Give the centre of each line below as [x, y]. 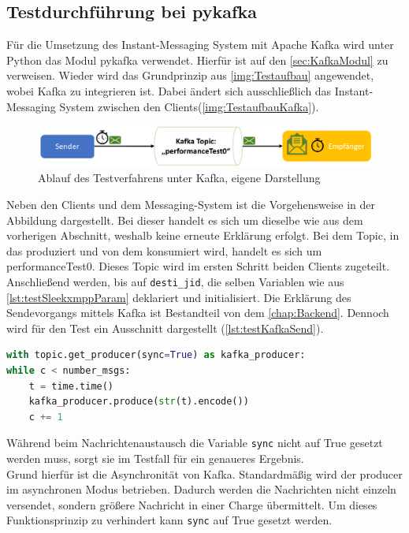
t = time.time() [71, 386]
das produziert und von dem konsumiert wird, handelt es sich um [164, 250]
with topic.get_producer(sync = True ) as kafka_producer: [156, 355]
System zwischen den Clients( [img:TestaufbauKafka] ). [189, 106]
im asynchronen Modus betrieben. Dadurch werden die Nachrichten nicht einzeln [201, 489]
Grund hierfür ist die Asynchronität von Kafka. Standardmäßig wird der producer [204, 473]
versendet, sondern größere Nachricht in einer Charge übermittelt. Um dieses [192, 504]
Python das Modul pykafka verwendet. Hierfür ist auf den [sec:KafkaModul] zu [197, 60]
